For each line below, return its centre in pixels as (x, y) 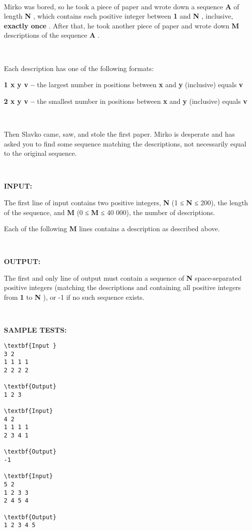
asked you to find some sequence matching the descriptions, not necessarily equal (125, 143)
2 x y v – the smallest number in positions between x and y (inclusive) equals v (126, 101)
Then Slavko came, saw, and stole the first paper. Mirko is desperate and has (119, 133)
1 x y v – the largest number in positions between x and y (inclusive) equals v (124, 84)
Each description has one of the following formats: (79, 68)
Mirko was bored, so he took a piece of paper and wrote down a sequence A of (122, 6)
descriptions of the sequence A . (52, 35)
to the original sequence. (41, 153)
